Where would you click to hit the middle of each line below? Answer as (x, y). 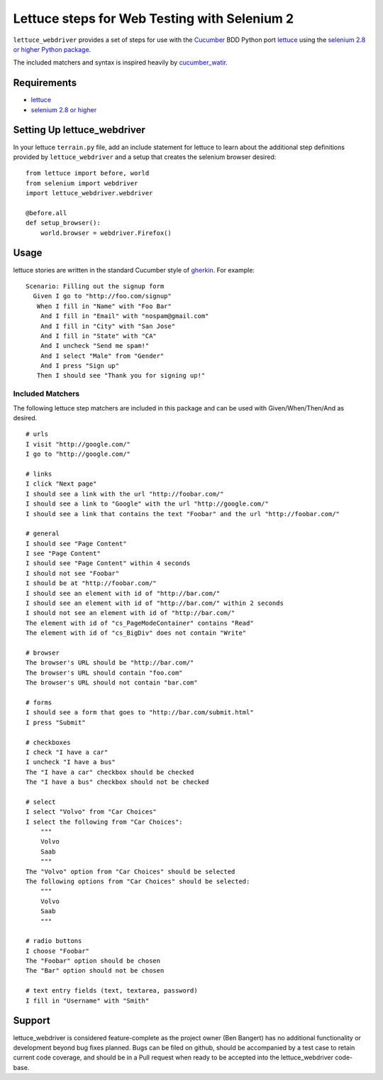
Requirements (45, 83)
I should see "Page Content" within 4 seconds (108, 563)
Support (32, 1021)
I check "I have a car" (67, 752)
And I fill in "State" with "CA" (99, 336)
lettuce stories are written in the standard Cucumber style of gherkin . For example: (134, 270)
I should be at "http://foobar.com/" (91, 583)
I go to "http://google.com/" (78, 454)
